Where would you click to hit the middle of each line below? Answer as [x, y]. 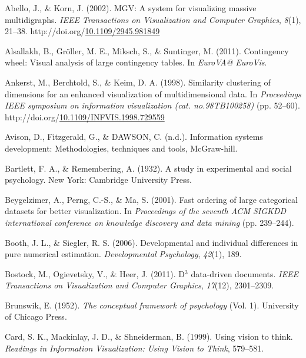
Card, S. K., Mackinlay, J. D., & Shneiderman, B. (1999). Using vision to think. [149, 336]
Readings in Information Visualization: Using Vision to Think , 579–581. [134, 348]
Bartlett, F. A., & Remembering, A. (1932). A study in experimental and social [148, 168]
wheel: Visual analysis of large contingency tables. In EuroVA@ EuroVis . [136, 62]
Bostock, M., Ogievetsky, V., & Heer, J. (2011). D [95, 273]
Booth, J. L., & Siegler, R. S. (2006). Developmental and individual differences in [152, 242]
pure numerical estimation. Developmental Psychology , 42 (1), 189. [123, 254]
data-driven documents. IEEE [245, 273]
